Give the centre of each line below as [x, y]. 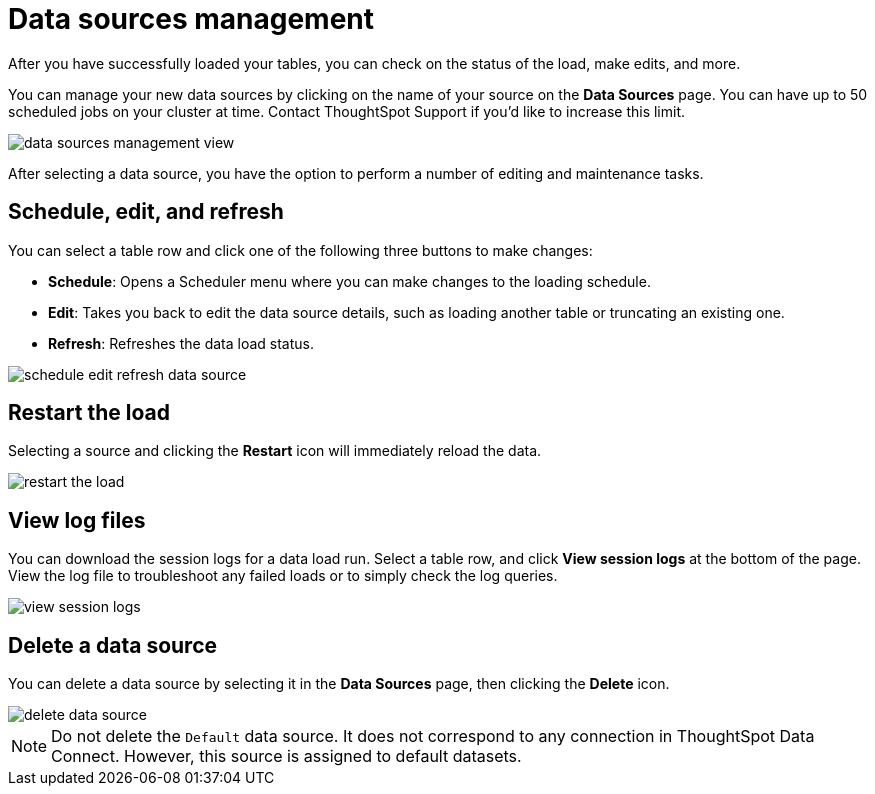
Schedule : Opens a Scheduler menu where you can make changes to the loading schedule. [349, 281]
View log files [77, 520]
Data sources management [191, 19]
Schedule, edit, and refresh [146, 212]
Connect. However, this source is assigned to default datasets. [286, 756]
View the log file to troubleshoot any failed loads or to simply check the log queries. [283, 576]
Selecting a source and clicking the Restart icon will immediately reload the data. [275, 451]
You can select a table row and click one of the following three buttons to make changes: [300, 250]
